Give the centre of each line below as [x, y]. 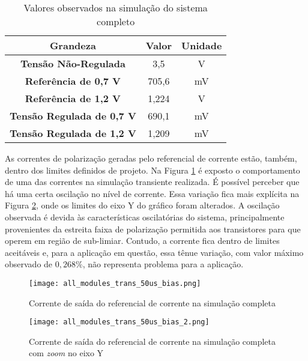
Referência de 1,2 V [73, 98]
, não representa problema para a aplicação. [163, 264]
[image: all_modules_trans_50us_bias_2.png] [119, 322]
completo [116, 21]
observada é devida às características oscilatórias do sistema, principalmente [145, 217]
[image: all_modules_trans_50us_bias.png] [115, 283]
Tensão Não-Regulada [73, 63]
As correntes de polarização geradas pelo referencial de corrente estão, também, [151, 158]
